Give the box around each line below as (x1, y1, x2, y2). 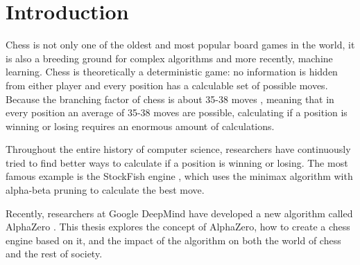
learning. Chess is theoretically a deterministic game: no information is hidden (6, 64, 338, 79)
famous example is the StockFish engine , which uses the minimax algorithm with (6, 169, 353, 183)
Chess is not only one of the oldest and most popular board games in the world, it (6, 37, 355, 52)
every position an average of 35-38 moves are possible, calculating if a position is (6, 105, 348, 120)
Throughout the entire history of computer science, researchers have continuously (6, 142, 351, 156)
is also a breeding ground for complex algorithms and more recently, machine (6, 51, 333, 65)
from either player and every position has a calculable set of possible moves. (6, 77, 328, 92)
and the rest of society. (6, 246, 103, 261)
